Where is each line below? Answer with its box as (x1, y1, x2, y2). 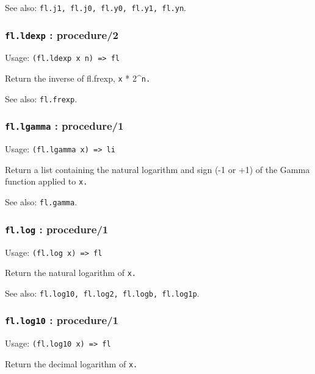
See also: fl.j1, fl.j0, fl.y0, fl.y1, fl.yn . (5, 1, 186, 13)
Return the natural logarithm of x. (5, 266, 136, 279)
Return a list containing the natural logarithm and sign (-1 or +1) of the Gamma (5, 163, 310, 175)
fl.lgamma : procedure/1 (5, 118, 124, 133)
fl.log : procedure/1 (5, 221, 109, 236)
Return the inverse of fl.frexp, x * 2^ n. (5, 72, 151, 85)
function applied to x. (5, 175, 88, 188)
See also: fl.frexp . (5, 92, 78, 105)
